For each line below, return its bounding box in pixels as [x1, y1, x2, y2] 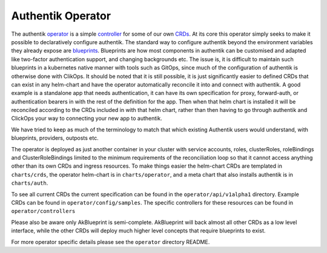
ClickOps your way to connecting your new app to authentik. [11, 115, 163, 122]
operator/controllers [11, 208, 76, 215]
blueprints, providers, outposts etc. [11, 134, 99, 142]
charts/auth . [11, 179, 48, 187]
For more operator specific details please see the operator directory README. [11, 238, 210, 245]
